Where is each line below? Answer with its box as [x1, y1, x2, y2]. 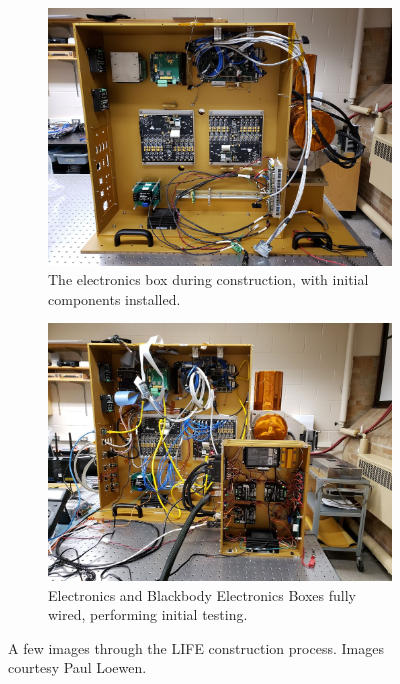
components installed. [48, 288, 181, 309]
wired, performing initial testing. [48, 604, 248, 625]
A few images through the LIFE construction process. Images [8, 637, 384, 658]
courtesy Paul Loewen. [8, 657, 147, 678]
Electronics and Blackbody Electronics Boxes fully [48, 584, 356, 605]
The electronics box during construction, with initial [48, 269, 369, 290]
